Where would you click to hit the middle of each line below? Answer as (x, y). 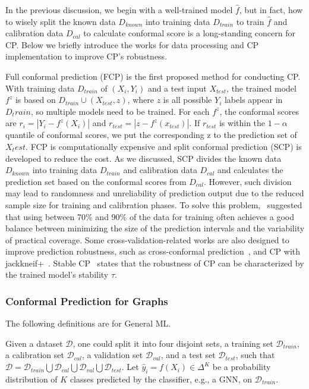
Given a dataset (34, 343)
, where (141, 100)
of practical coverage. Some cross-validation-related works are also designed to (147, 239)
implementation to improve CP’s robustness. (86, 56)
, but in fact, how (271, 10)
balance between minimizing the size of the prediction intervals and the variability (155, 228)
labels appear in (253, 100)
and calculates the (250, 170)
